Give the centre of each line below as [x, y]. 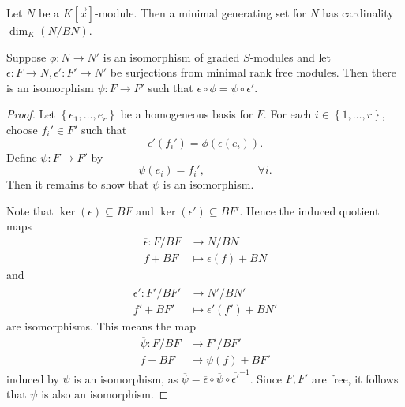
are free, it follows [355, 378]
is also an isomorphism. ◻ [105, 394]
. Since [266, 378]
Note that [30, 210]
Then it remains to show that [78, 184]
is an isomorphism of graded [171, 56]
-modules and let [290, 56]
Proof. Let [31, 114]
